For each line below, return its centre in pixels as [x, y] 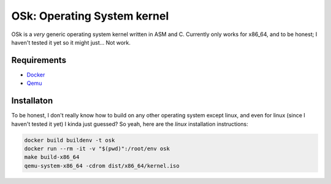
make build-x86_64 [52, 157]
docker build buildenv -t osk [70, 140]
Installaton [32, 101]
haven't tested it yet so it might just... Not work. [71, 42]
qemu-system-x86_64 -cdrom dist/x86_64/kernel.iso [102, 166]
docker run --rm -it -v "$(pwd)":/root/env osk [97, 149]
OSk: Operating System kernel [90, 16]
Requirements [39, 60]
